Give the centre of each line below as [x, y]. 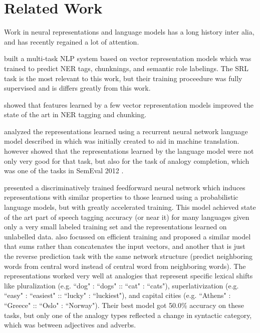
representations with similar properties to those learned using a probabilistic [121, 197]
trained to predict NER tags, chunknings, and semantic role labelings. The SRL [126, 68]
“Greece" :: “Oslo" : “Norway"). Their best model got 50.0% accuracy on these [124, 305]
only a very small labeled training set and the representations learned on [115, 227]
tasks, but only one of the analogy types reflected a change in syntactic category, [128, 315]
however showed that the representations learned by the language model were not [129, 151]
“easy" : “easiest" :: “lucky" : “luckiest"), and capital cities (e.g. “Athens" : [117, 295]
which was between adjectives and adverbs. [70, 325]
